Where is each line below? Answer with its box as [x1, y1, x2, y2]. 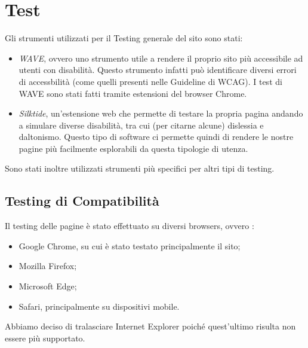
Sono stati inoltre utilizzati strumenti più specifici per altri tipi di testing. [5, 162, 275, 175]
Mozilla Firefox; [19, 260, 77, 272]
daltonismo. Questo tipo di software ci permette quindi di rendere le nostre [19, 130, 294, 143]
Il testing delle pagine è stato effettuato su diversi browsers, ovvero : [5, 219, 254, 232]
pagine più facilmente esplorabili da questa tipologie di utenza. [19, 142, 248, 154]
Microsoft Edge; [19, 280, 77, 292]
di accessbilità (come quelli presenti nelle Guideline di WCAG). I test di [19, 75, 282, 87]
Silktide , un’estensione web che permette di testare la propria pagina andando [19, 107, 303, 120]
